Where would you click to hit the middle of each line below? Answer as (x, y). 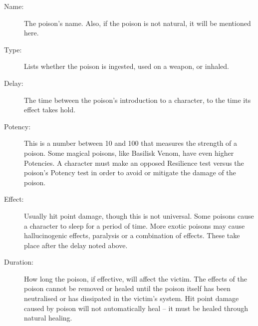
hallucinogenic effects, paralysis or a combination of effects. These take (132, 235)
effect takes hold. (50, 110)
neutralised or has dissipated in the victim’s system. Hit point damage (131, 298)
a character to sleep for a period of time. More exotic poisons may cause (134, 225)
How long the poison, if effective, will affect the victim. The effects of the (135, 278)
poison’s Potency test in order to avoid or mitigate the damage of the (130, 172)
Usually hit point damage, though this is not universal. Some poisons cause (139, 215)
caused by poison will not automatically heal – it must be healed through (136, 308)
